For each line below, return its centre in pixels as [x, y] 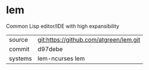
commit [19, 49]
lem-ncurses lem [61, 58]
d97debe [50, 49]
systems [20, 58]
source [18, 39]
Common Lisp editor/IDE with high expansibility [63, 26]
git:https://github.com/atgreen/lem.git [89, 39]
